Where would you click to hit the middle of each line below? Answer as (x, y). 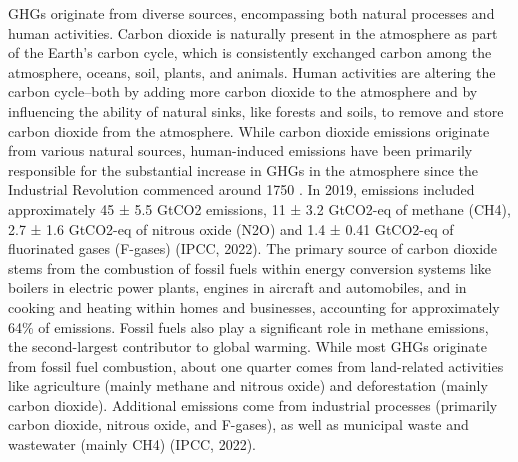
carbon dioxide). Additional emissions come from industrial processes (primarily (253, 404)
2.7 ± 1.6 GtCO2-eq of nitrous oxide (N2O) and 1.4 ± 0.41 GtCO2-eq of (231, 228)
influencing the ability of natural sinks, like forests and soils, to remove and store (256, 110)
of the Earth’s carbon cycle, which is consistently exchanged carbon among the (250, 52)
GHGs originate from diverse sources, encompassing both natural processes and (251, 13)
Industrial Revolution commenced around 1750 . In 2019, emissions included (241, 189)
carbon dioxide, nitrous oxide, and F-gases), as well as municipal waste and (238, 424)
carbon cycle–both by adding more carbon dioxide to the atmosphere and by (243, 91)
